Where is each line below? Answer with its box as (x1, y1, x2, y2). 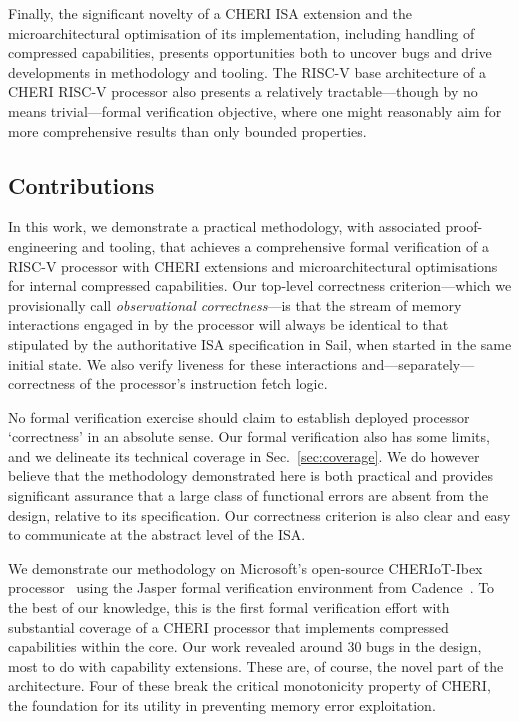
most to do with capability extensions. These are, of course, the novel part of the (8, 655, 504, 676)
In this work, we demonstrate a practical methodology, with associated (8, 216, 441, 237)
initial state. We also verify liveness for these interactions (8, 353, 358, 374)
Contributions (8, 169, 155, 200)
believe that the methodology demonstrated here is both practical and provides (8, 465, 493, 486)
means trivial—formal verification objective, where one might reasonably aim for (8, 100, 502, 121)
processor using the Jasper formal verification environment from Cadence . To (8, 577, 495, 598)
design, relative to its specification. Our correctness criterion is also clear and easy (8, 504, 511, 525)
